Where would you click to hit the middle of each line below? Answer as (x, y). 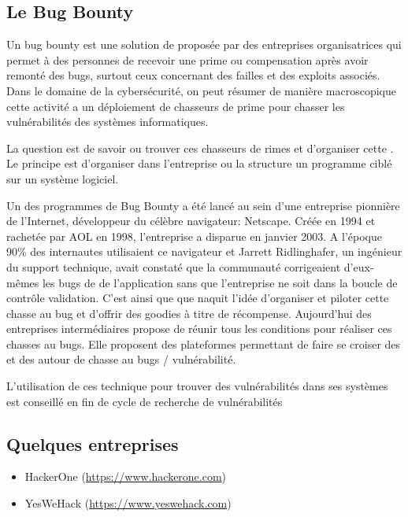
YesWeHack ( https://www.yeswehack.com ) (128, 503)
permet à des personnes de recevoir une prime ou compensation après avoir (187, 59)
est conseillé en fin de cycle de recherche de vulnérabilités (145, 401)
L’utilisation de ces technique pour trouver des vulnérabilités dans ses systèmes (197, 386)
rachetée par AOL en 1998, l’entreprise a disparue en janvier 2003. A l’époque (194, 236)
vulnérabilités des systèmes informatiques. (108, 122)
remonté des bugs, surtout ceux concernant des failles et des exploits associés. (193, 75)
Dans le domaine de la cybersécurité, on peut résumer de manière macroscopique (201, 90)
